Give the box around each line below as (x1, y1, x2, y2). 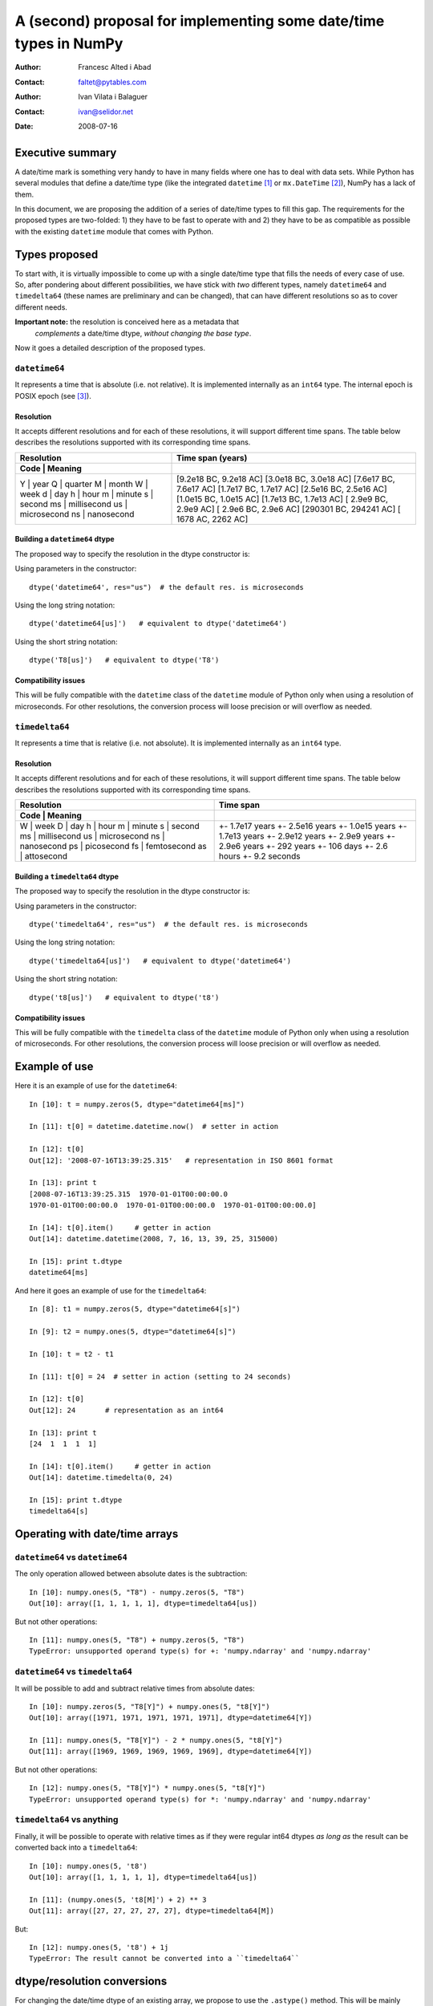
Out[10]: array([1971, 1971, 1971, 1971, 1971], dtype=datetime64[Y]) (29, 1713, 313, 1723)
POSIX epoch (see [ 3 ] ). (14, 391, 91, 400)
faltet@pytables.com (78, 77, 148, 87)
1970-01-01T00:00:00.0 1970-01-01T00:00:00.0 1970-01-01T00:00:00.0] (29, 1200, 317, 1210)
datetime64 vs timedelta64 (14, 1666, 132, 1677)
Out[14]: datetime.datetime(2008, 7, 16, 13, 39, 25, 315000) (29, 1234, 279, 1244)
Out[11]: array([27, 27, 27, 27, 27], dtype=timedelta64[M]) (29, 1907, 274, 1915)
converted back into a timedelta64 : (14, 1842, 138, 1853)
